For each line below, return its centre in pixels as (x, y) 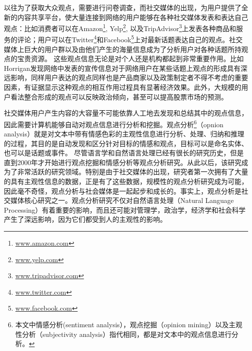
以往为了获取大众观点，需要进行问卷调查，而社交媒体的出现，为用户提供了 (123, 7)
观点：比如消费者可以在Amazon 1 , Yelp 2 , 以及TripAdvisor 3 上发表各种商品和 (120, 27)
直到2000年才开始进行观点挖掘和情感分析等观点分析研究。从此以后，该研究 (123, 162)
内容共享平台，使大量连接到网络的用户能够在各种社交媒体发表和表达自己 (133, 17)
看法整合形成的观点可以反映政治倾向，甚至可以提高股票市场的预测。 (119, 96)
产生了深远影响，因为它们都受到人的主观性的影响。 (85, 219)
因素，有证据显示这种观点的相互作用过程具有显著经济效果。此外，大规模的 (123, 87)
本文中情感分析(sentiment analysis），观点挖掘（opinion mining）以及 (122, 324)
